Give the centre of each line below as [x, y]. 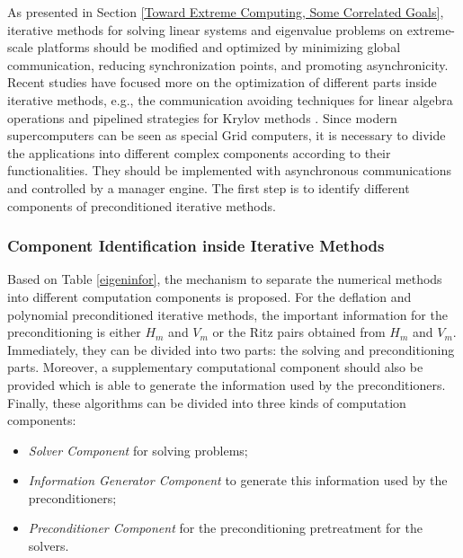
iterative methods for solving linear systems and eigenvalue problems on [205, 29]
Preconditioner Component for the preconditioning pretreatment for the [225, 528]
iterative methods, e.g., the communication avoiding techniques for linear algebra [230, 99]
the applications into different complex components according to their [199, 152]
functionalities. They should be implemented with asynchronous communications [229, 170]
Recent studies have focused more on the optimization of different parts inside [222, 82]
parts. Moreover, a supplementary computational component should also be [215, 367]
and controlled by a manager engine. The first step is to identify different [209, 187]
